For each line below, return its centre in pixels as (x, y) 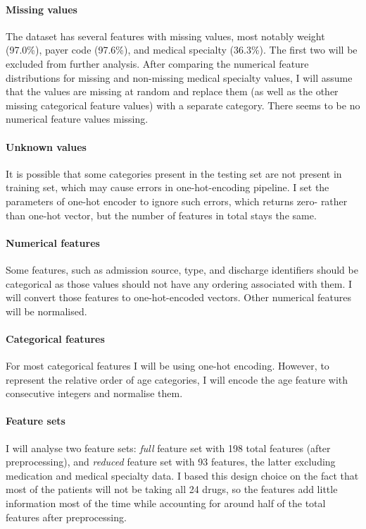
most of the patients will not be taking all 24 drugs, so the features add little (172, 489)
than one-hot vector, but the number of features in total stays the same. (161, 215)
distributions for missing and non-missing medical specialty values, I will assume (179, 77)
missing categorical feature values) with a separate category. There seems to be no (183, 105)
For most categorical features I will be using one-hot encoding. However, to (168, 366)
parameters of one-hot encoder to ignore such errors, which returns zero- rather (177, 201)
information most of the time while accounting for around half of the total (166, 503)
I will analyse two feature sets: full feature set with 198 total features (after (168, 448)
